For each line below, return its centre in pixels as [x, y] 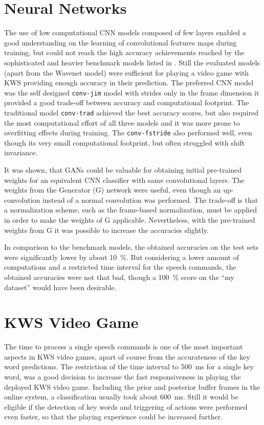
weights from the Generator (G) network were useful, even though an [113, 190]
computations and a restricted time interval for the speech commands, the [120, 267]
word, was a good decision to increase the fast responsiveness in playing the [123, 377]
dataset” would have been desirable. [60, 287]
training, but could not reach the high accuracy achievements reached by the [124, 52]
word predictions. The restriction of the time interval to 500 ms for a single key [129, 367]
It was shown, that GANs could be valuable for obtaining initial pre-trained [123, 170]
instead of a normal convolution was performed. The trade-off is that [150, 199]
